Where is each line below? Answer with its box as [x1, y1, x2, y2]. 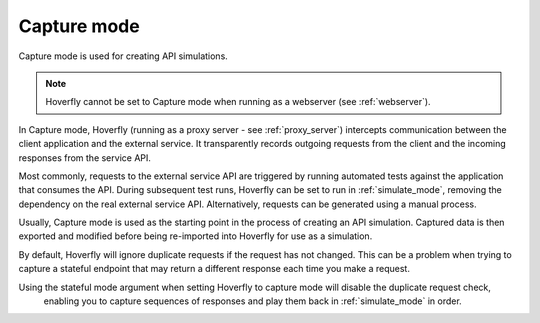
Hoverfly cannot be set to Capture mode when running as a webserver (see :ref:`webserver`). [45, 96, 431, 108]
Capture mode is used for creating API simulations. [18, 50, 229, 62]
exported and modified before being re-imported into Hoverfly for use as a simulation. [18, 230, 373, 242]
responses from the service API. [18, 151, 152, 164]
